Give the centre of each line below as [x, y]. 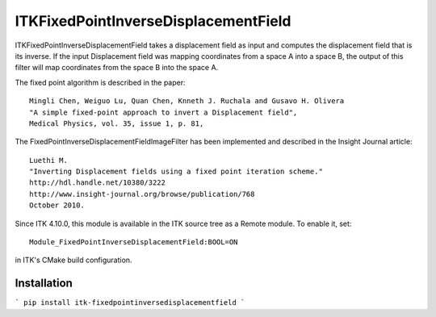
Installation [44, 284]
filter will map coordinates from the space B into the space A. [117, 68]
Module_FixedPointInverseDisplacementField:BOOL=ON [134, 242]
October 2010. [57, 205]
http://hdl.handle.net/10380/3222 [97, 183]
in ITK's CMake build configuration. [73, 260]
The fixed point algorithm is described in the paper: [100, 82]
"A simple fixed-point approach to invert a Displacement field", [163, 112]
